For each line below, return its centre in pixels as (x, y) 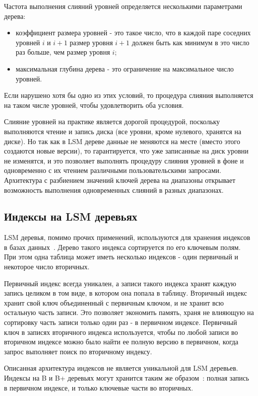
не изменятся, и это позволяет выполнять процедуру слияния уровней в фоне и (124, 160)
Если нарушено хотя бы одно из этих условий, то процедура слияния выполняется (129, 95)
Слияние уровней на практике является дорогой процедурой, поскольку (112, 121)
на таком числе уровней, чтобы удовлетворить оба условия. (94, 105)
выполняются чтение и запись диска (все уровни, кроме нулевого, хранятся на (123, 131)
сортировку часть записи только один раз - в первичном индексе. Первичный (121, 322)
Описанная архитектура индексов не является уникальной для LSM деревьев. (121, 368)
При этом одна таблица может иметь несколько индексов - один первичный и (121, 257)
